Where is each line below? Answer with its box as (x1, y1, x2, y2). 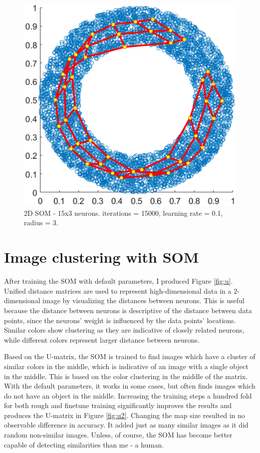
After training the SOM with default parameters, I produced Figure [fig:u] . (4, 276, 233, 286)
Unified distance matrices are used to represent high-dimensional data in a (4, 285, 232, 296)
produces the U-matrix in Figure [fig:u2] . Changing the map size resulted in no (4, 410, 245, 420)
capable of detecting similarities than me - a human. (4, 439, 164, 450)
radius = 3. (24, 217, 58, 228)
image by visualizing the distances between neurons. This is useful (42, 295, 245, 306)
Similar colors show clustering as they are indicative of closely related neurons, (4, 325, 245, 335)
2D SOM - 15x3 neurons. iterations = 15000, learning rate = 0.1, (24, 207, 223, 218)
